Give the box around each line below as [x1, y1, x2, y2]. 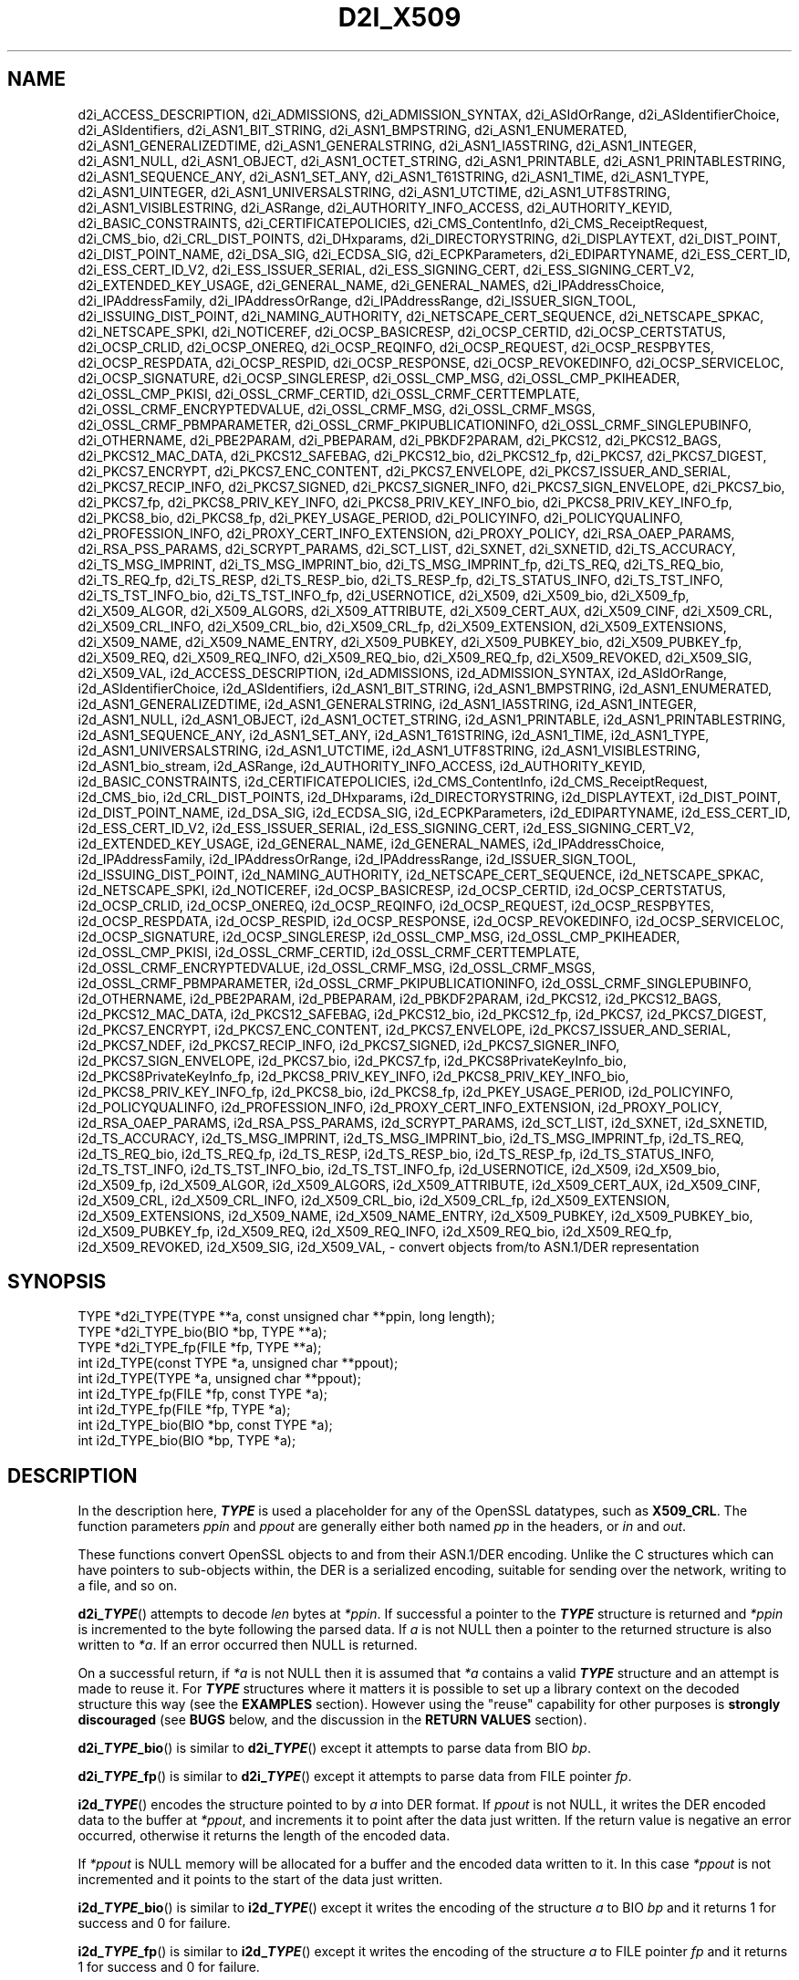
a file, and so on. [78, 1578, 178, 1594]
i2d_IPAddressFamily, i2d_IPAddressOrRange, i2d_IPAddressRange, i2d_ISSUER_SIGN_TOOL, [78, 850, 637, 867]
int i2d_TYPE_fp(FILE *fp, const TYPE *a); [78, 1386, 327, 1402]
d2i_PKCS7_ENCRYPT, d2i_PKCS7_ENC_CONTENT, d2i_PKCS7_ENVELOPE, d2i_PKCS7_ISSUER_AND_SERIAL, [78, 463, 732, 479]
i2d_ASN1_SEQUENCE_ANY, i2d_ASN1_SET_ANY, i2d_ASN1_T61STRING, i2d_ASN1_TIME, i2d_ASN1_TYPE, [78, 726, 710, 743]
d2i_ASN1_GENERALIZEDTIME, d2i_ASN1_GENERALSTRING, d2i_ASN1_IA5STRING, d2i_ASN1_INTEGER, [78, 137, 697, 153]
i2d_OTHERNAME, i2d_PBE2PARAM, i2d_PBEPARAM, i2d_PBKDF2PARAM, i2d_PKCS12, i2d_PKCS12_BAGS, [78, 990, 721, 1006]
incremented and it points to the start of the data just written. [78, 1871, 443, 1888]
